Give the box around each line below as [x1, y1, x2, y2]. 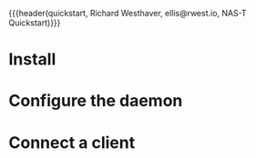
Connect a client [8, 132, 136, 153]
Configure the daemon [8, 91, 183, 112]
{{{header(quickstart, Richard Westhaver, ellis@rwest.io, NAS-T [8, 8, 247, 18]
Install [8, 49, 56, 70]
